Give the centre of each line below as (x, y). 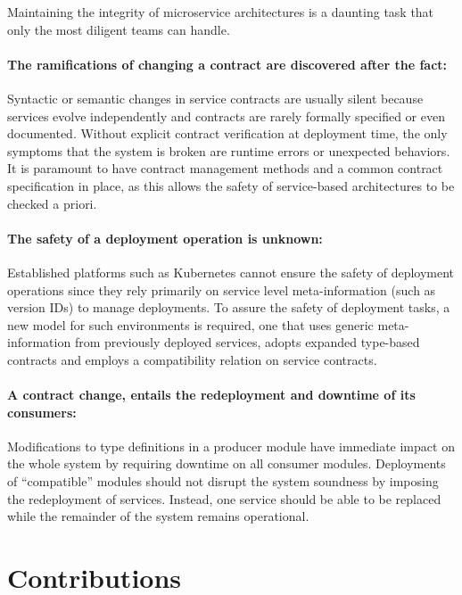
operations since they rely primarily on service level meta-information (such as (222, 289)
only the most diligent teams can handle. (119, 29)
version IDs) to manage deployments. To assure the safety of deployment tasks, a (229, 307)
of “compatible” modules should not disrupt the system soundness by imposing (223, 481)
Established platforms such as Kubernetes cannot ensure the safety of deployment (231, 272)
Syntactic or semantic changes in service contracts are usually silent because (215, 98)
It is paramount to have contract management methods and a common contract (225, 168)
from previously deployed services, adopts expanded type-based (247, 342)
